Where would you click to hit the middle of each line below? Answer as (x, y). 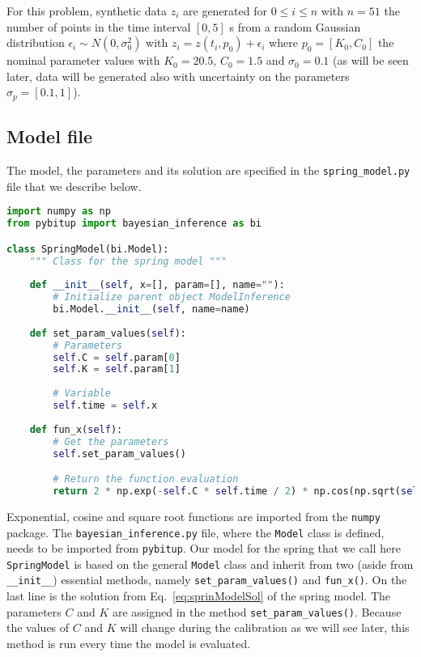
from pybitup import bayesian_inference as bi (134, 224)
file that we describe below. (74, 186)
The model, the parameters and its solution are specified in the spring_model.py (208, 170)
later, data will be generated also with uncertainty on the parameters (178, 76)
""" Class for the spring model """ (128, 261)
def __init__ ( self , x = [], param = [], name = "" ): (157, 285)
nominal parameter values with (83, 60)
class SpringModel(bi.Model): (88, 249)
